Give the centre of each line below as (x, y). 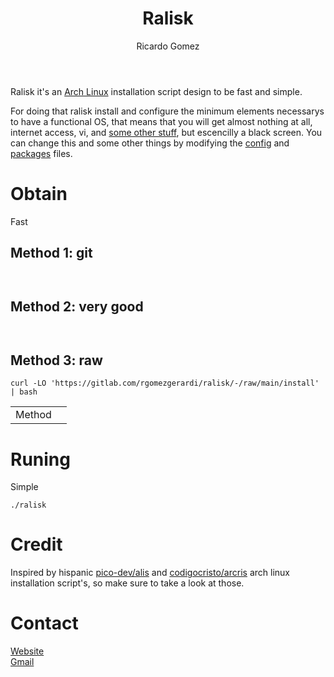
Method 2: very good (77, 307)
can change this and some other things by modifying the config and (150, 143)
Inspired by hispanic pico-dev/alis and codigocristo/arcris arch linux (150, 573)
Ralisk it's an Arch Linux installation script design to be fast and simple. (156, 91)
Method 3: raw (56, 360)
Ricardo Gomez (168, 46)
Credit (36, 544)
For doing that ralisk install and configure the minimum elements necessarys (167, 111)
